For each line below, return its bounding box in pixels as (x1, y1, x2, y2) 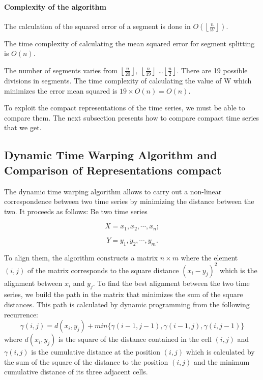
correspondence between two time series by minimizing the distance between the (4, 196, 254, 207)
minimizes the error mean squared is (4, 85, 118, 96)
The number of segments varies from (4, 65, 118, 75)
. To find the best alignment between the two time (93, 277, 250, 288)
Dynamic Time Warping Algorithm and (4, 147, 217, 163)
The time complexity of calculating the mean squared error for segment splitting (4, 38, 255, 48)
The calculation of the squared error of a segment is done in (4, 20, 191, 31)
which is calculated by (186, 346, 255, 357)
